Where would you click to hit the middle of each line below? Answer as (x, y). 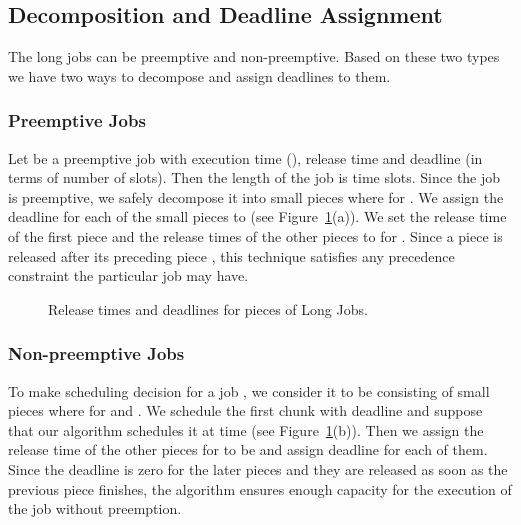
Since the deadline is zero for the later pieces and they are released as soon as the (258, 468)
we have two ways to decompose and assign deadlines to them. (199, 75)
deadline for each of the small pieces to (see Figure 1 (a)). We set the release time (257, 216)
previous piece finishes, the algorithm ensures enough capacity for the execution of (260, 488)
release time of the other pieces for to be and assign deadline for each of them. (248, 449)
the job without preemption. (95, 508)
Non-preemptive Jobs (96, 353)
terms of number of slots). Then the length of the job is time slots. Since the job (254, 177)
